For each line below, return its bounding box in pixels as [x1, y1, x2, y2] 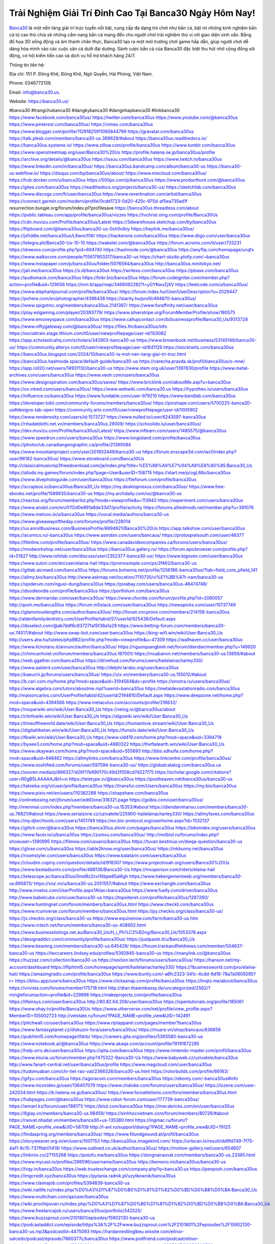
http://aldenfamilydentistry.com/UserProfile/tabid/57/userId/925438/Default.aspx [9, 616, 176, 622]
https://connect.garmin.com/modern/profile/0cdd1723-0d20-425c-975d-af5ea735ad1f [9, 198, 188, 204]
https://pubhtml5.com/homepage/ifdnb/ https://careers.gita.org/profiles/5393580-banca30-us [9, 1034, 203, 1039]
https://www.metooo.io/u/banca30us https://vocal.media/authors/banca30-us [9, 512, 169, 518]
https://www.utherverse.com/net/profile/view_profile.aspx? [91, 1006, 213, 1012]
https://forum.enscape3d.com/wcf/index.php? [142, 448, 237, 455]
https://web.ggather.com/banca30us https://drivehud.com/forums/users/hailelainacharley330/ [9, 657, 203, 664]
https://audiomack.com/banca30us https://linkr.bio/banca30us [9, 274, 138, 281]
